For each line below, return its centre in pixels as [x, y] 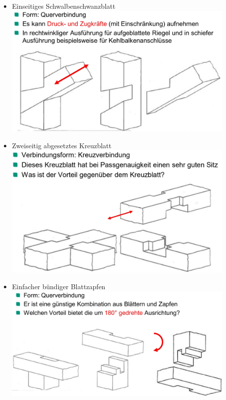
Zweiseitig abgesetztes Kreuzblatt [62, 145]
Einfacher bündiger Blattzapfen [59, 286]
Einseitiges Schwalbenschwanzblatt [64, 6]
